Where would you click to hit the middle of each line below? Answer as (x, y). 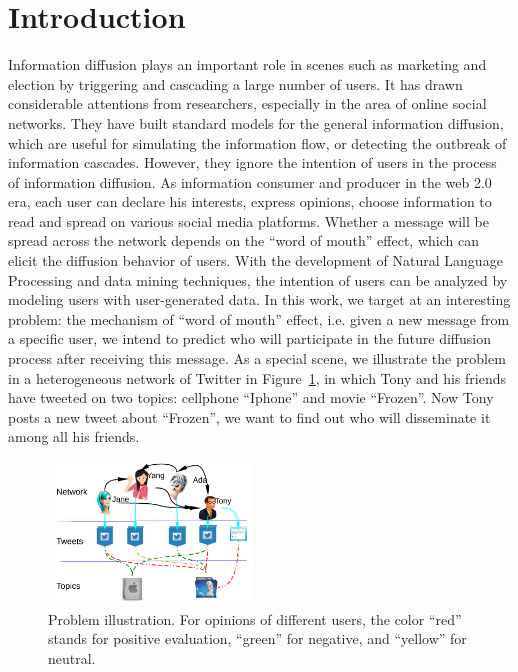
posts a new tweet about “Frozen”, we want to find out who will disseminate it (249, 416)
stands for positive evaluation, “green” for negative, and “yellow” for (257, 638)
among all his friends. (74, 436)
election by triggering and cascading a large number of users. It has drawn (235, 83)
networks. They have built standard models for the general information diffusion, (256, 122)
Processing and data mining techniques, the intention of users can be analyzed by (258, 279)
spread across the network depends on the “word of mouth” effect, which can (243, 240)
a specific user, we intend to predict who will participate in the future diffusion (250, 338)
